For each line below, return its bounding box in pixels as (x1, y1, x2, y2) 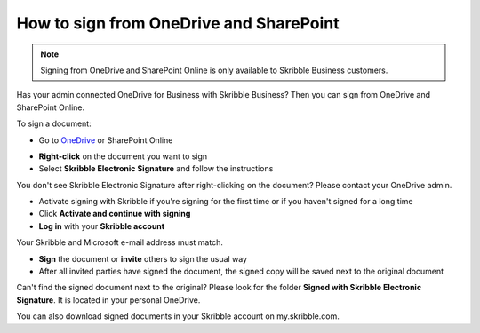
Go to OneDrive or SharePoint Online (38, 134, 173, 146)
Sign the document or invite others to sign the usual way (38, 253, 248, 264)
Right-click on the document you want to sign (38, 151, 208, 162)
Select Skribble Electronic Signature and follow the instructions (38, 163, 274, 174)
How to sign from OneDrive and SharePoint (16, 13, 340, 33)
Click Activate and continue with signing (38, 209, 191, 219)
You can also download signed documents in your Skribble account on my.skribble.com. (16, 311, 340, 321)
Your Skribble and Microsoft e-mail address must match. (16, 237, 224, 248)
